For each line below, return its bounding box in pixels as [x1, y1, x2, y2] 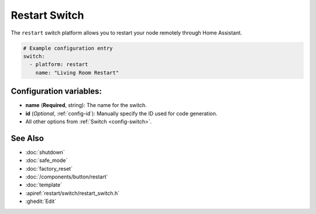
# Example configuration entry [23, 44, 114, 51]
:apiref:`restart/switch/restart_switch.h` [25, 189, 120, 196]
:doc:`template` [25, 181, 63, 188]
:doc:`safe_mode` [25, 157, 68, 164]
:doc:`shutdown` [25, 149, 65, 156]
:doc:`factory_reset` [25, 165, 73, 172]
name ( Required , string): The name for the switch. [25, 102, 147, 109]
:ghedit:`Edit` [25, 198, 57, 205]
